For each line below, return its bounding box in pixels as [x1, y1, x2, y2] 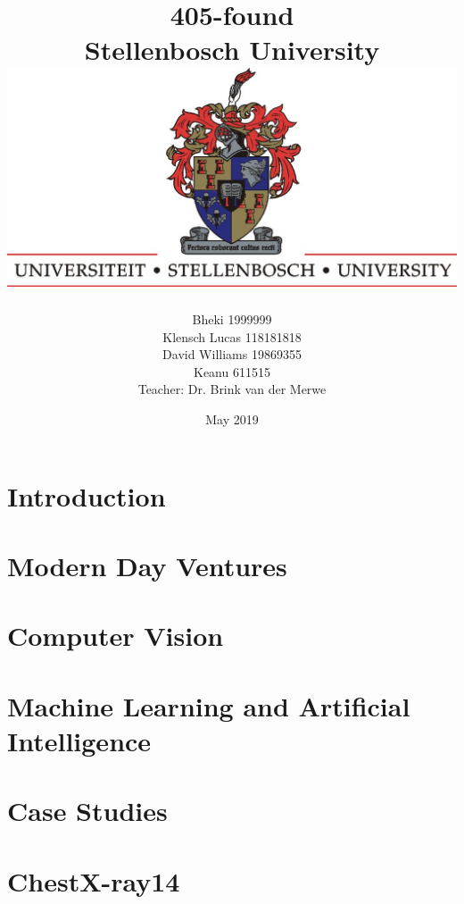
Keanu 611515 [194, 362, 270, 381]
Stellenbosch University [84, 31, 380, 68]
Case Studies [7, 792, 168, 829]
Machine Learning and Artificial [7, 687, 410, 724]
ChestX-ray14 [7, 862, 180, 899]
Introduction [7, 477, 166, 514]
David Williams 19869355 [162, 345, 302, 364]
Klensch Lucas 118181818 [162, 327, 302, 346]
